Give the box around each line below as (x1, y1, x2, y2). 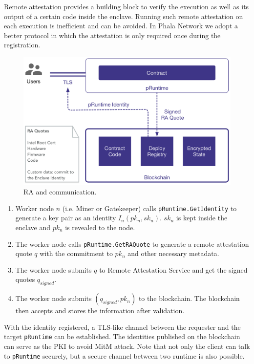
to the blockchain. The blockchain (138, 293, 240, 303)
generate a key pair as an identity (15, 213, 116, 223)
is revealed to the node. (65, 222, 135, 232)
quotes (15, 274, 35, 284)
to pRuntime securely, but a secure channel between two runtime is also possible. (4, 350, 245, 361)
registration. (4, 40, 41, 50)
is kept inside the (176, 213, 228, 223)
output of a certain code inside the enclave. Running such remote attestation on (4, 11, 243, 21)
